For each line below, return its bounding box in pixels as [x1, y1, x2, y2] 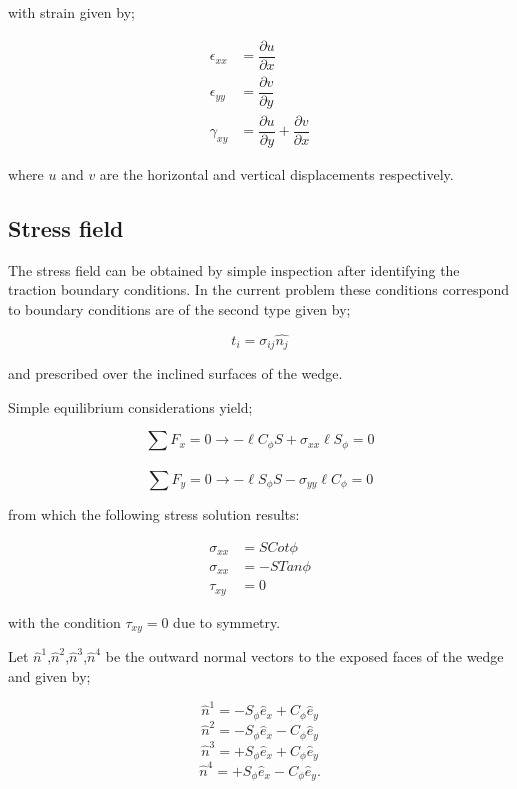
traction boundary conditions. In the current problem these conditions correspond [8, 279, 510, 300]
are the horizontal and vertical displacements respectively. [99, 163, 454, 184]
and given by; [8, 666, 91, 686]
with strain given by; [8, 2, 135, 22]
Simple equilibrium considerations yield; [8, 396, 253, 417]
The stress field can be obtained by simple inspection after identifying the [8, 259, 460, 280]
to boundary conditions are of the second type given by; [8, 298, 351, 319]
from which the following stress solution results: [8, 503, 300, 524]
